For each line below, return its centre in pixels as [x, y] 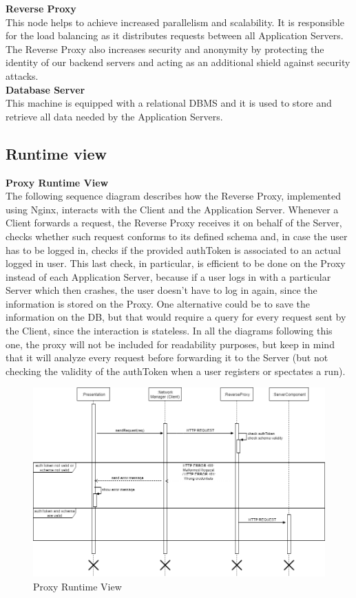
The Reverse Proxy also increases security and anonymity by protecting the [165, 49]
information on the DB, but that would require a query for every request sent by [176, 317]
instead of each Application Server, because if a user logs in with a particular [168, 276]
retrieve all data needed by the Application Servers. [114, 116]
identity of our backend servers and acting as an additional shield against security [178, 62]
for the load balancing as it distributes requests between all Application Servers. [175, 35]
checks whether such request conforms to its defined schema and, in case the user [177, 236]
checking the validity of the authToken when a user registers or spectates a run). [176, 371]
